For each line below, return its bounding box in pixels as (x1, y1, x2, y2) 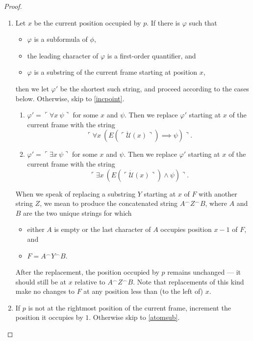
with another (199, 188, 237, 199)
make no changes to (15, 286, 75, 296)
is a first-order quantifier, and (107, 50, 196, 60)
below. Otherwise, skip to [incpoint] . (15, 93, 125, 103)
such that (189, 17, 217, 28)
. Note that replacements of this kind (133, 276, 244, 286)
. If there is (147, 17, 180, 28)
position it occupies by (15, 312, 83, 322)
